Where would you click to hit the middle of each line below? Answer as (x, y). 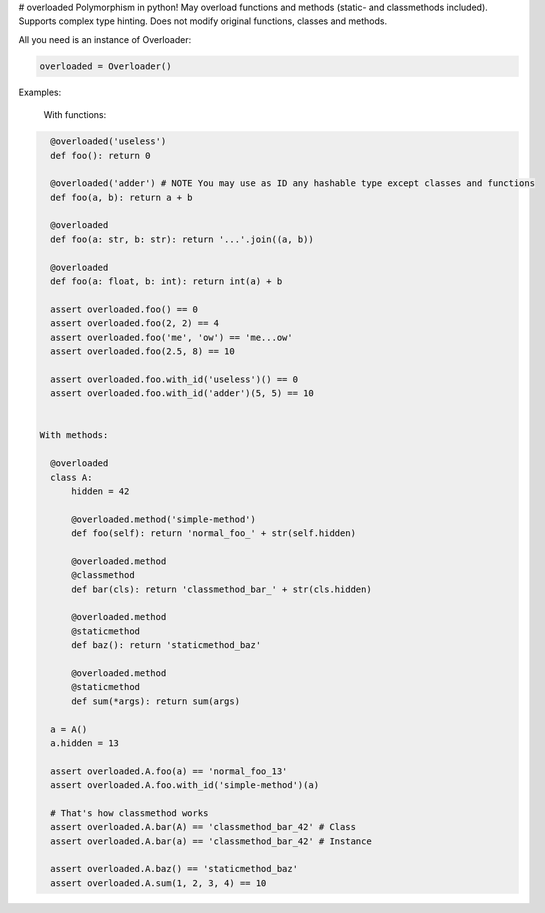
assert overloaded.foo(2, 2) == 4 (135, 323)
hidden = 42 (100, 491)
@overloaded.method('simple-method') (164, 519)
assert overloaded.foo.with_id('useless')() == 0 (174, 379)
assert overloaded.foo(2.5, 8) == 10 (142, 351)
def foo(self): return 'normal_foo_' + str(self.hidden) (214, 533)
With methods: (74, 435)
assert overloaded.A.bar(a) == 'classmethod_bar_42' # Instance (211, 841)
